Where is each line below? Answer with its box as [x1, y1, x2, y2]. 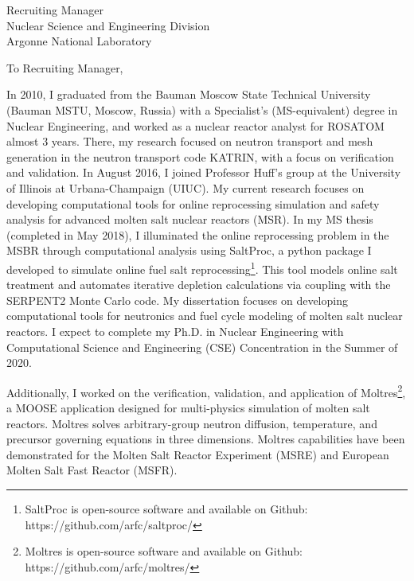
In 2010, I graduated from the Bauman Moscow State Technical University [6, 86, 371, 103]
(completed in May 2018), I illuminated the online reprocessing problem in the [6, 226, 389, 243]
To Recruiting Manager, [6, 59, 123, 76]
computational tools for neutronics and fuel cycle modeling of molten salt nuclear [6, 307, 403, 324]
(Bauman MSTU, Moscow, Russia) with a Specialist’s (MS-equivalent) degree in [6, 101, 398, 118]
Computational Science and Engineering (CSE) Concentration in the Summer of [6, 338, 398, 355]
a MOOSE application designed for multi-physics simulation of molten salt [6, 399, 370, 415]
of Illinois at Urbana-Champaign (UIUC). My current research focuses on [6, 179, 365, 196]
